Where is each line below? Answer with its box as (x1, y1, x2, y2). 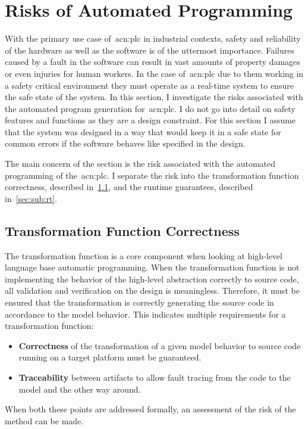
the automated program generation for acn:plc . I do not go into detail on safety (5, 102, 296, 114)
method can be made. (5, 414, 84, 427)
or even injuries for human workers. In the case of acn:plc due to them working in (5, 67, 304, 79)
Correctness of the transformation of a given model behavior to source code (18, 339, 301, 352)
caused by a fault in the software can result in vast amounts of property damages (5, 55, 300, 68)
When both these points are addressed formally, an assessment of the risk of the (5, 403, 296, 415)
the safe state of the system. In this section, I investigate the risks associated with (5, 91, 303, 103)
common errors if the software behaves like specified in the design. (5, 137, 246, 150)
